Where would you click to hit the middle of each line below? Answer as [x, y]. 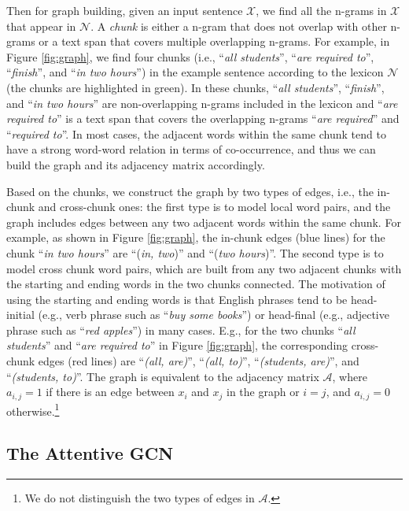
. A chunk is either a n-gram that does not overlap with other [239, 26]
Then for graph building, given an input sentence [125, 10]
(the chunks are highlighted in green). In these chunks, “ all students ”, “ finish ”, [195, 87]
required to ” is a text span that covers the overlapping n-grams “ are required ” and [203, 118]
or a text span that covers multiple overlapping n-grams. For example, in [214, 41]
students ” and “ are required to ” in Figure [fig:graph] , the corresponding [177, 345]
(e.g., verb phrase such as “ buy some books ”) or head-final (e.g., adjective [214, 315]
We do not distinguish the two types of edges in [140, 498]
